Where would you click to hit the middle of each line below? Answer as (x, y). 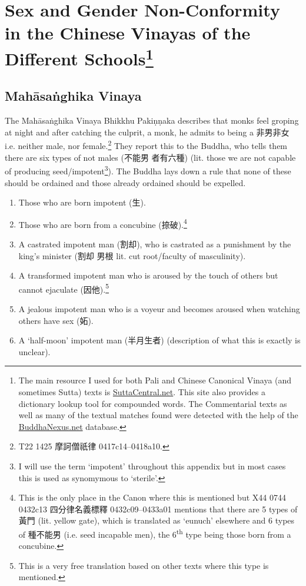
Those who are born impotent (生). (82, 202)
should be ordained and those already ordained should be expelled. (125, 182)
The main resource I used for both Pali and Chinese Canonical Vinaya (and (155, 380)
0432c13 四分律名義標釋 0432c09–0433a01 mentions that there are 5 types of (158, 509)
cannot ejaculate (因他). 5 (64, 288)
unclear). (34, 351)
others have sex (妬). (56, 320)
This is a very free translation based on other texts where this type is (144, 565)
